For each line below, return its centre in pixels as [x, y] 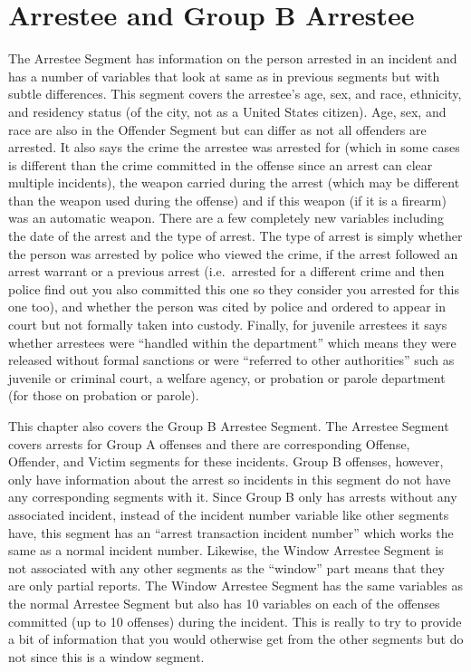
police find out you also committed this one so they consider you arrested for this [234, 288]
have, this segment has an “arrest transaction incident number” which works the [231, 532]
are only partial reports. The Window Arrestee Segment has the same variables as [235, 586]
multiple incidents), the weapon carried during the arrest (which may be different [234, 182]
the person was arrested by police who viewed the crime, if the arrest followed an [233, 253]
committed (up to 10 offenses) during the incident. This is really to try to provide [235, 621]
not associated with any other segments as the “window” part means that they [226, 567]
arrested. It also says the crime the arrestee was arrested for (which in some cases [234, 147]
